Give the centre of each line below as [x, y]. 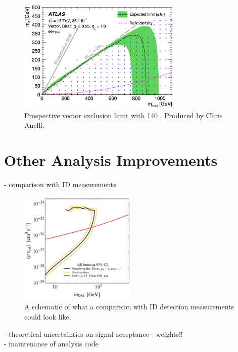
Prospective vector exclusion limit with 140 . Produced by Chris [124, 115]
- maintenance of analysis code [51, 344]
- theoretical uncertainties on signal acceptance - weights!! [93, 333]
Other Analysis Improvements [111, 160]
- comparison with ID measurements [60, 184]
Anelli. [35, 125]
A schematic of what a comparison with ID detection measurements [129, 307]
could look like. [48, 316]
